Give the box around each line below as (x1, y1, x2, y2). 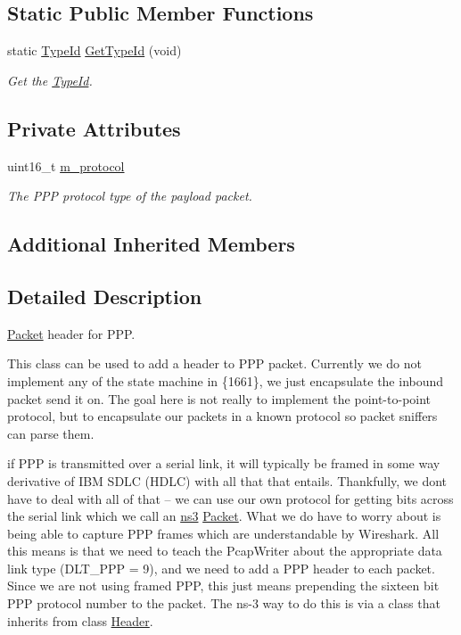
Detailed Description (7, 282, 202, 309)
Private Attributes (7, 114, 181, 142)
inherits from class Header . (7, 611, 153, 630)
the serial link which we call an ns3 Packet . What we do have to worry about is (7, 507, 441, 525)
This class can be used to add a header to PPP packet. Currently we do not (7, 354, 422, 373)
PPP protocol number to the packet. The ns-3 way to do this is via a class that (7, 594, 440, 613)
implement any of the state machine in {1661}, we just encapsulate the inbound (7, 371, 444, 390)
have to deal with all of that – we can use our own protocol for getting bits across (7, 489, 454, 507)
